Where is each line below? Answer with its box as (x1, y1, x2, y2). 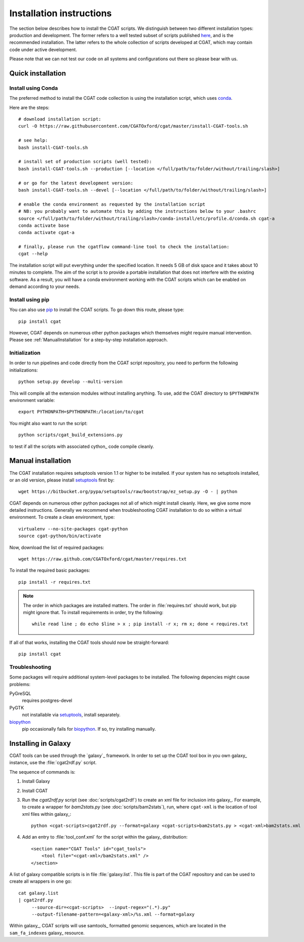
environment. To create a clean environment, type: (9, 514, 115, 520)
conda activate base (18, 222, 69, 228)
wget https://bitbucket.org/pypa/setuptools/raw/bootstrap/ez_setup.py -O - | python (18, 489, 238, 495)
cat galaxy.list (18, 890, 59, 896)
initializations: (9, 367, 38, 373)
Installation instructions (9, 8, 112, 19)
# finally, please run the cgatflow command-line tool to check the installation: (18, 244, 230, 250)
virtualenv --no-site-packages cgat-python (18, 526, 128, 532)
